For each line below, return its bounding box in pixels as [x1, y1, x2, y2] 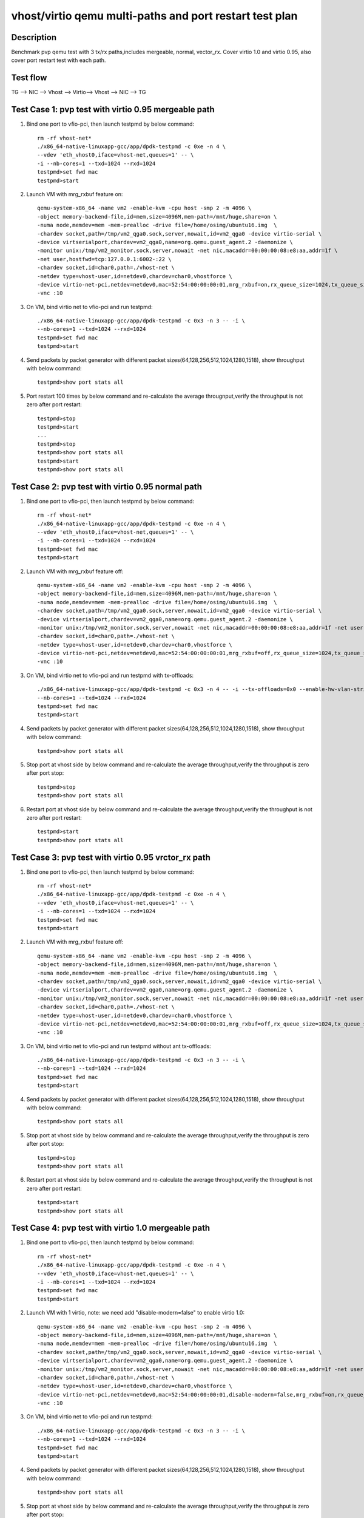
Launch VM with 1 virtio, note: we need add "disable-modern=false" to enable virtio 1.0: [26, 1309, 245, 1316]
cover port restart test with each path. [11, 56, 106, 64]
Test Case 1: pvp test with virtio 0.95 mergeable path [11, 104, 215, 115]
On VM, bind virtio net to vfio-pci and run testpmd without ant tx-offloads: [26, 1042, 212, 1050]
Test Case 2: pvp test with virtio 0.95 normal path [11, 482, 203, 492]
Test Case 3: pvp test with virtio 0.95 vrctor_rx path [11, 852, 211, 862]
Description [11, 32, 57, 43]
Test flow [11, 73, 47, 83]
